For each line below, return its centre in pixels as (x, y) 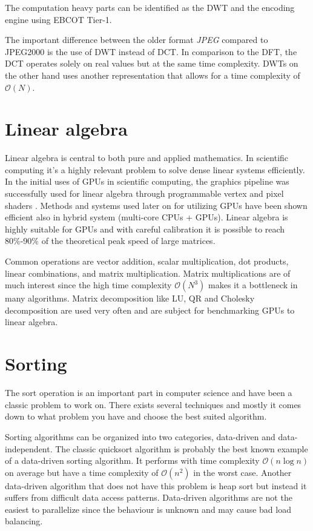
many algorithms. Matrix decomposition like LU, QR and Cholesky (130, 298)
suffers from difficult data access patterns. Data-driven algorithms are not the (149, 497)
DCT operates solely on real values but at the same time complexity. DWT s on (152, 63)
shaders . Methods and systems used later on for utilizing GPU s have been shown (156, 205)
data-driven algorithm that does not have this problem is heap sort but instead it (156, 485)
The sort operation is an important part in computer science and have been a (149, 393)
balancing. (24, 521)
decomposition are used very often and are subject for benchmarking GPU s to (150, 310)
